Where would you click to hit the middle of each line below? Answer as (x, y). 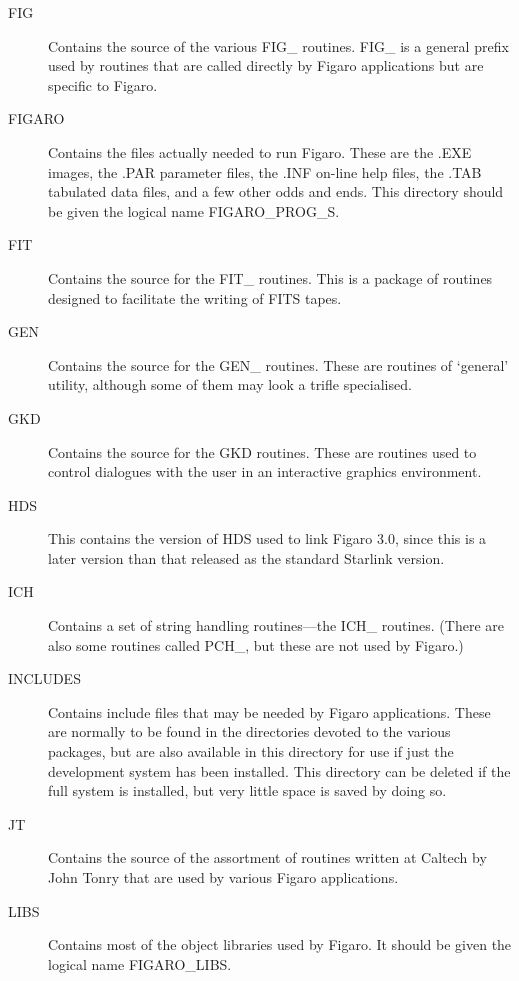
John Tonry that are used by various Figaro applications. (223, 877)
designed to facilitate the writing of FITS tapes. (195, 297)
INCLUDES (44, 678)
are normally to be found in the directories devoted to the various (249, 731)
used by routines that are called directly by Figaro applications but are (266, 65)
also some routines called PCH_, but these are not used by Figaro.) (256, 644)
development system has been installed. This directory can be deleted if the (279, 770)
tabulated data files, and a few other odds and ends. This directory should (276, 191)
